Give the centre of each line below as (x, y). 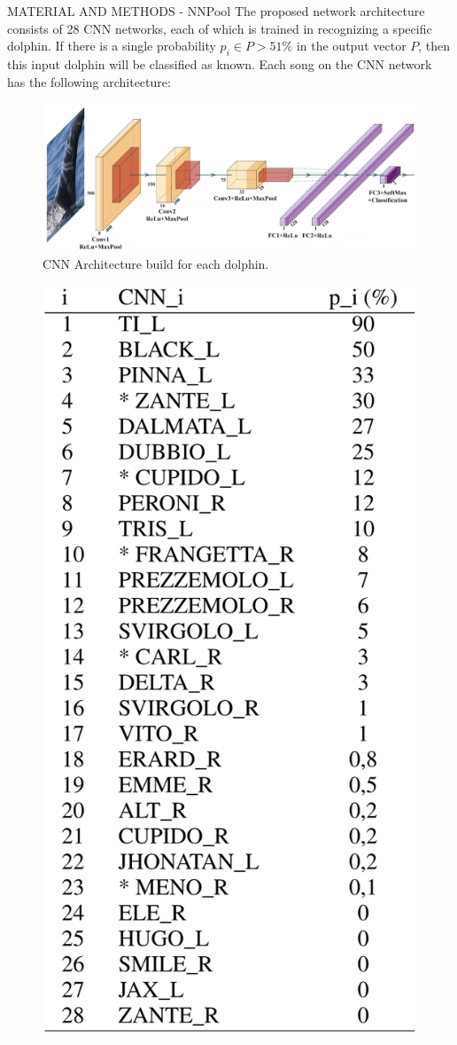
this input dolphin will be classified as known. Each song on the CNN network (220, 63)
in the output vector (351, 46)
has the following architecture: (89, 81)
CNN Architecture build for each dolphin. (156, 264)
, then (434, 46)
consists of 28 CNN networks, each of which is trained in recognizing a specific (220, 28)
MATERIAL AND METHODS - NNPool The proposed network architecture (216, 11)
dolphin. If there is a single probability (112, 46)
